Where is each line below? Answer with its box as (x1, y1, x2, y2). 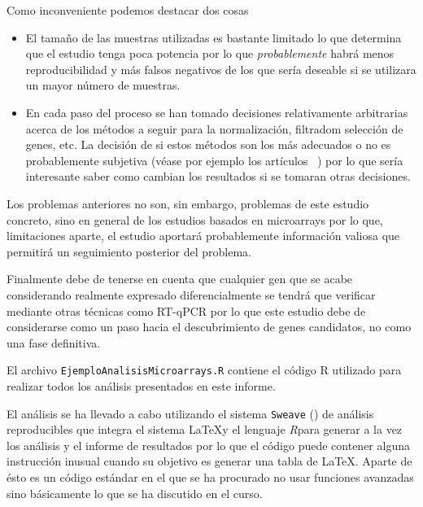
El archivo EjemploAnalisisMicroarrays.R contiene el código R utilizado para (7, 361, 402, 378)
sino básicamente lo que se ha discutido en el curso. (7, 484, 263, 501)
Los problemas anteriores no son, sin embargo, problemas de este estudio (7, 194, 369, 212)
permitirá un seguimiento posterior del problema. (7, 243, 251, 260)
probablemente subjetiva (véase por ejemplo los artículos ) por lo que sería (25, 151, 403, 168)
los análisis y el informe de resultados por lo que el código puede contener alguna (7, 436, 410, 453)
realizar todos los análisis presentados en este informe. (7, 377, 276, 394)
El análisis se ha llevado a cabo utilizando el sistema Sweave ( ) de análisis (7, 404, 374, 422)
